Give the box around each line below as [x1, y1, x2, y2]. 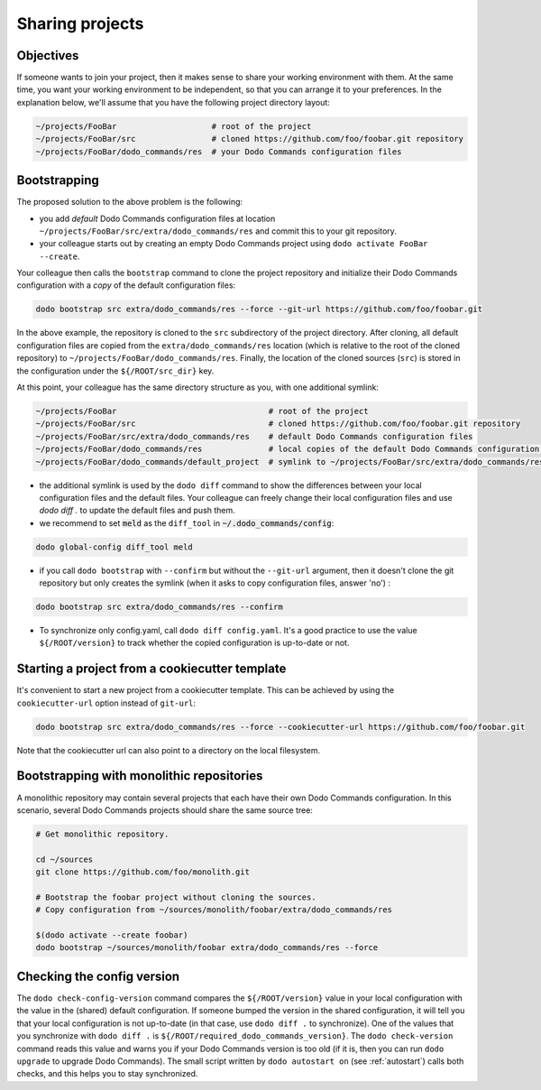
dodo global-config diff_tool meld [35, 541, 193, 552]
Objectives [16, 48, 79, 63]
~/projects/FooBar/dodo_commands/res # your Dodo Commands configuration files [35, 146, 402, 157]
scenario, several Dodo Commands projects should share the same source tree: [16, 804, 313, 816]
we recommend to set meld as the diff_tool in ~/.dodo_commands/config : [39, 517, 335, 528]
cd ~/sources [35, 854, 94, 864]
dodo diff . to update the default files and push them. [39, 505, 236, 516]
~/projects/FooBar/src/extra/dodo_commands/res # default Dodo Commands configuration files [35, 431, 473, 441]
